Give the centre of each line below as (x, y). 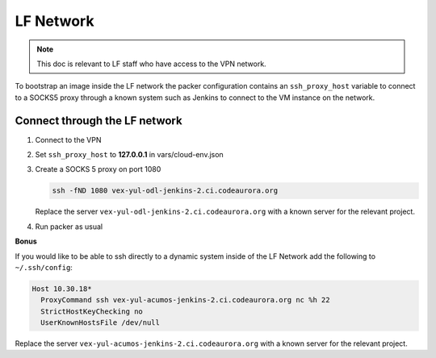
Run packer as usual (69, 227)
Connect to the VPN (68, 139)
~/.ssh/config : (44, 267)
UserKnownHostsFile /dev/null (101, 323)
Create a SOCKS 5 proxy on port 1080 (98, 169)
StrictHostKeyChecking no (92, 311)
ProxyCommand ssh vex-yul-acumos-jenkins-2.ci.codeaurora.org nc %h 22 (185, 300)
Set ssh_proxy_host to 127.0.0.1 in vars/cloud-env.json (129, 155)
